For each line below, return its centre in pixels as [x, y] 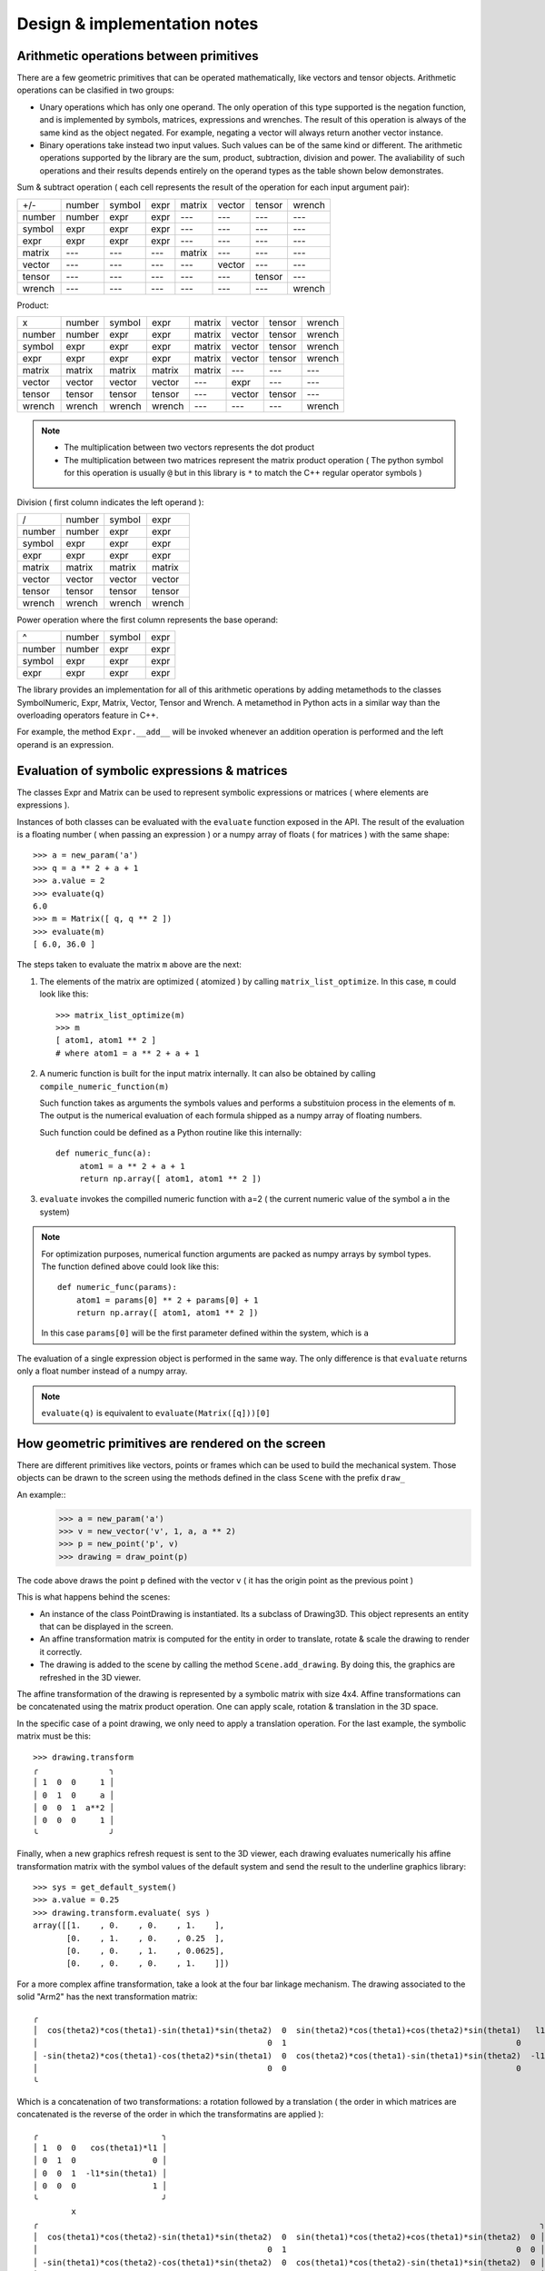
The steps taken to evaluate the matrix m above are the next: [129, 965]
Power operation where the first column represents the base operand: [148, 620]
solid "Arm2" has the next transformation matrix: [107, 1997]
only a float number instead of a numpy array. [102, 1371]
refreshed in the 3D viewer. [90, 1677]
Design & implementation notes [138, 24]
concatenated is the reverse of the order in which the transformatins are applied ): [170, 2114]
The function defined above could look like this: [130, 1266]
